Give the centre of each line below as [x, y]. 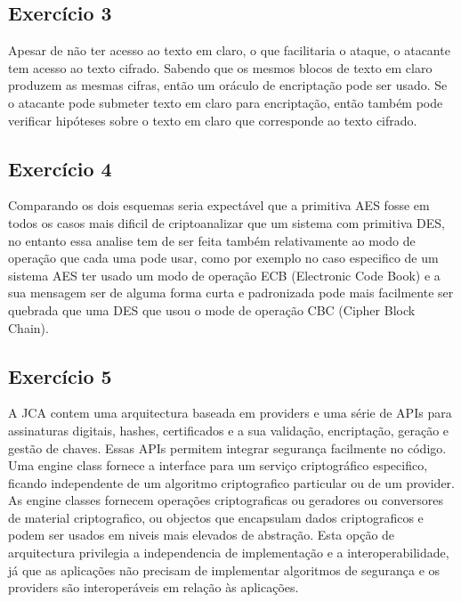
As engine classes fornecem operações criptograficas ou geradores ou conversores [226, 500]
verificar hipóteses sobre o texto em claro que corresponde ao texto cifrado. [213, 120]
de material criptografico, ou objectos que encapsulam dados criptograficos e [216, 517]
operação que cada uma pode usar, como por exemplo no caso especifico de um [223, 258]
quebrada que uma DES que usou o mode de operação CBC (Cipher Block [212, 309]
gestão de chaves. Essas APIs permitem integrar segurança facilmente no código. [227, 447]
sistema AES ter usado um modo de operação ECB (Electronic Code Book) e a [224, 275]
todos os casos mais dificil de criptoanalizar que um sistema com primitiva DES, [227, 222]
